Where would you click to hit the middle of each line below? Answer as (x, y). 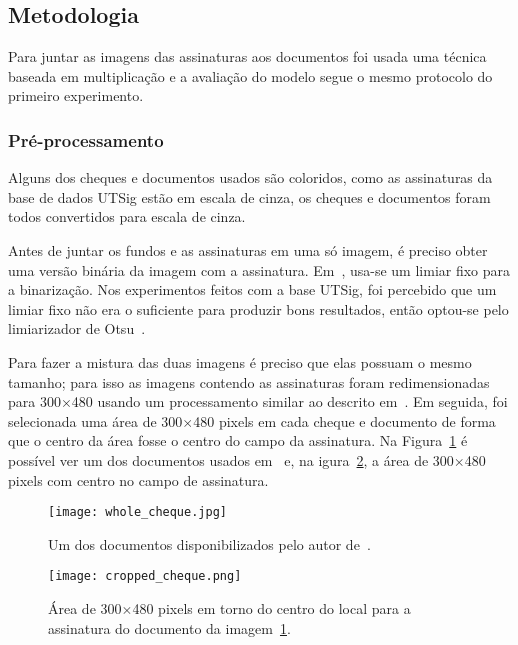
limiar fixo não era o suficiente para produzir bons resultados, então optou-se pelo (258, 308)
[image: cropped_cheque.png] (145, 576)
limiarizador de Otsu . (77, 328)
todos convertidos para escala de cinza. (127, 216)
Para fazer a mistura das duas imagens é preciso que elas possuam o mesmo (240, 361)
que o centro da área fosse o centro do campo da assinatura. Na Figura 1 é (238, 440)
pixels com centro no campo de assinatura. (138, 479)
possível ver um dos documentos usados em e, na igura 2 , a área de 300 (231, 459)
